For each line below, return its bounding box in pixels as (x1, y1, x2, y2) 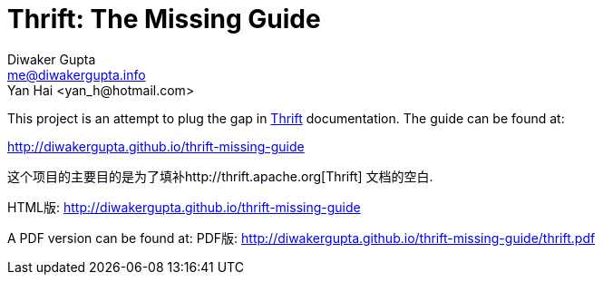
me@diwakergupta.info (7, 66, 146, 83)
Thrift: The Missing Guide (7, 4, 321, 34)
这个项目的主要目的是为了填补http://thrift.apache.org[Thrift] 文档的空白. (7, 168, 433, 184)
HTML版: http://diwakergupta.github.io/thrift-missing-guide (7, 199, 361, 215)
